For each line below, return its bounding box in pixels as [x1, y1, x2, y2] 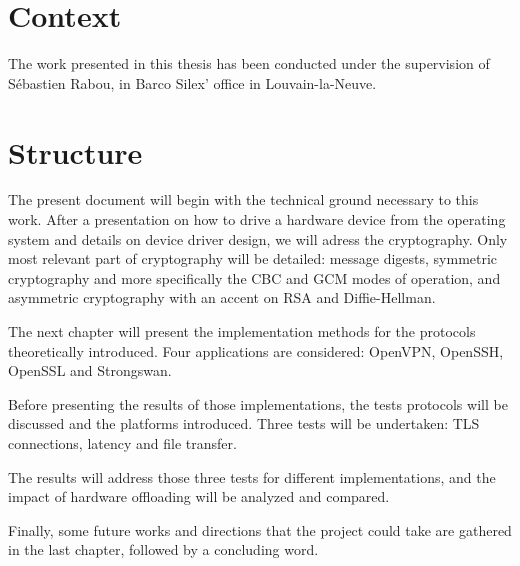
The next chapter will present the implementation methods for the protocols [8, 321, 476, 341]
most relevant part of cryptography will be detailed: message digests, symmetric [8, 248, 498, 269]
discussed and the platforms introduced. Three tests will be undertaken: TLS [8, 413, 480, 434]
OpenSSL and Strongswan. [8, 360, 172, 381]
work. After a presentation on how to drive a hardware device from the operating [8, 209, 506, 230]
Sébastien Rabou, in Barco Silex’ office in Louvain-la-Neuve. [8, 72, 377, 93]
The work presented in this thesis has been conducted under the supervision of [8, 53, 490, 74]
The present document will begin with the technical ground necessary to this [8, 189, 479, 210]
